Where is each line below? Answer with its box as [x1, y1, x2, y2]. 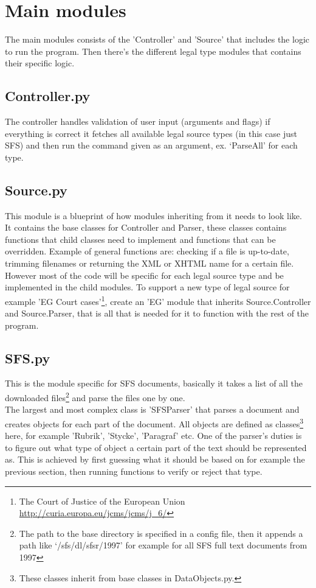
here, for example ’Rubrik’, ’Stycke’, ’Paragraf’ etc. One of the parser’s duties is [5, 429, 302, 442]
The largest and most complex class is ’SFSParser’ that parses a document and [5, 403, 300, 416]
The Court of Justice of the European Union [19, 494, 185, 507]
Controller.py [5, 86, 91, 105]
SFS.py [5, 348, 50, 367]
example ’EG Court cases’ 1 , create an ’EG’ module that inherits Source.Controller [5, 293, 311, 307]
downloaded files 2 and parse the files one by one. [5, 390, 185, 404]
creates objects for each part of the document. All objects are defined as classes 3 [5, 415, 304, 430]
